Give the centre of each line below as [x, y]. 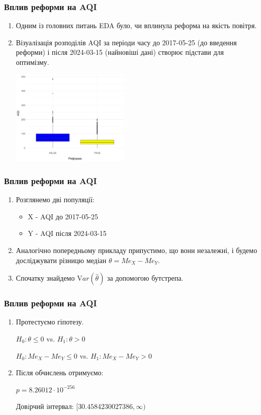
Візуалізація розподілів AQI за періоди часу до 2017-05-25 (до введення [126, 42]
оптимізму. [32, 62]
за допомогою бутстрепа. [145, 278]
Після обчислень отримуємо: [60, 372]
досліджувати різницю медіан [61, 260]
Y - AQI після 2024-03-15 [67, 233]
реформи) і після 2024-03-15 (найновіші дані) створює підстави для [120, 52]
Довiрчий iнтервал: [45, 406]
